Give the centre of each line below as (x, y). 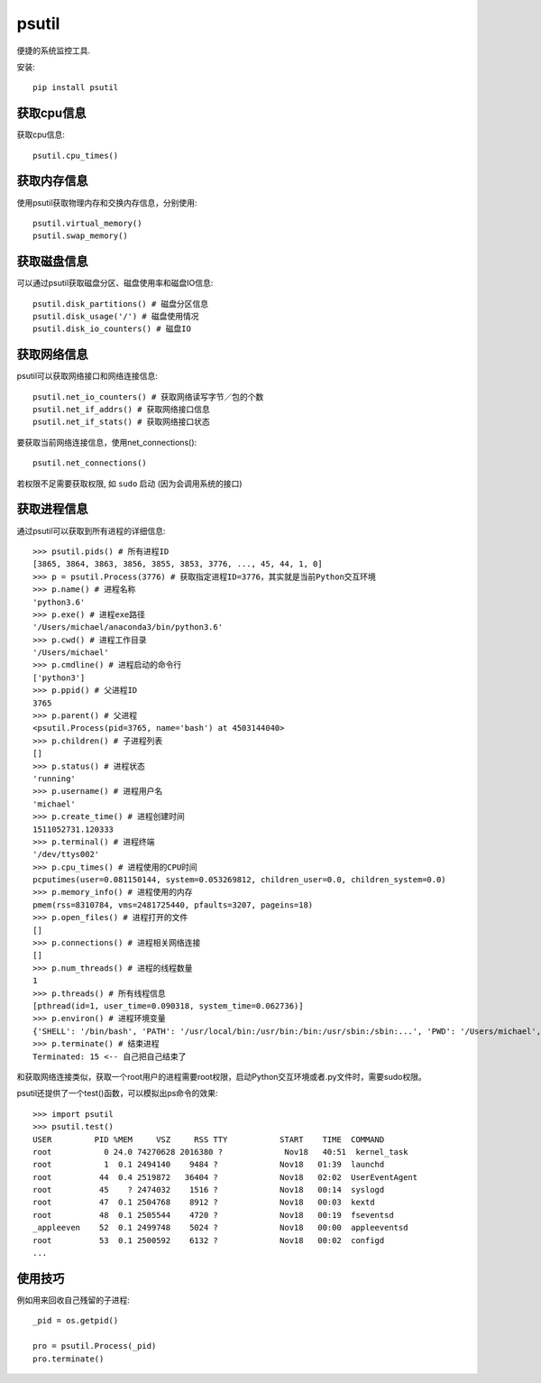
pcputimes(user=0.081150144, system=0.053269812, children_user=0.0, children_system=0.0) (239, 880)
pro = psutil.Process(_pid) (95, 1346)
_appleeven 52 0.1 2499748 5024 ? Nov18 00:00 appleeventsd (220, 1228)
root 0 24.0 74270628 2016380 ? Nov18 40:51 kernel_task (220, 1152)
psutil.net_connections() (90, 463)
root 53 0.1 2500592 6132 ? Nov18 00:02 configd (209, 1240)
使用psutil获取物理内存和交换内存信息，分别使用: (107, 202)
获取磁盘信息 (52, 262)
